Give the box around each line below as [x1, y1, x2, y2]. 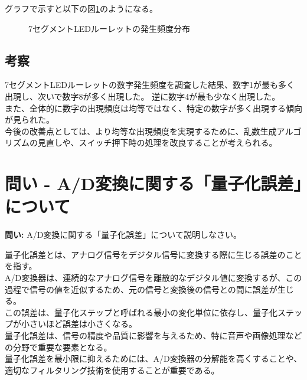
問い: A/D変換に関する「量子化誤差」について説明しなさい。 [5, 228, 241, 241]
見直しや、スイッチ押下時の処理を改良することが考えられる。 [37, 136, 277, 149]
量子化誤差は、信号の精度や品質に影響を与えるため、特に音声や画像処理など [5, 329, 302, 342]
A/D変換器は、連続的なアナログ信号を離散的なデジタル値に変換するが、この [5, 271, 302, 284]
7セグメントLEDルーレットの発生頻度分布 [28, 22, 190, 34]
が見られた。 [5, 113, 54, 126]
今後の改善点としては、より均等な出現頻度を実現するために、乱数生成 [5, 125, 277, 137]
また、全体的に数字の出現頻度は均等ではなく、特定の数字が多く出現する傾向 [5, 101, 302, 114]
